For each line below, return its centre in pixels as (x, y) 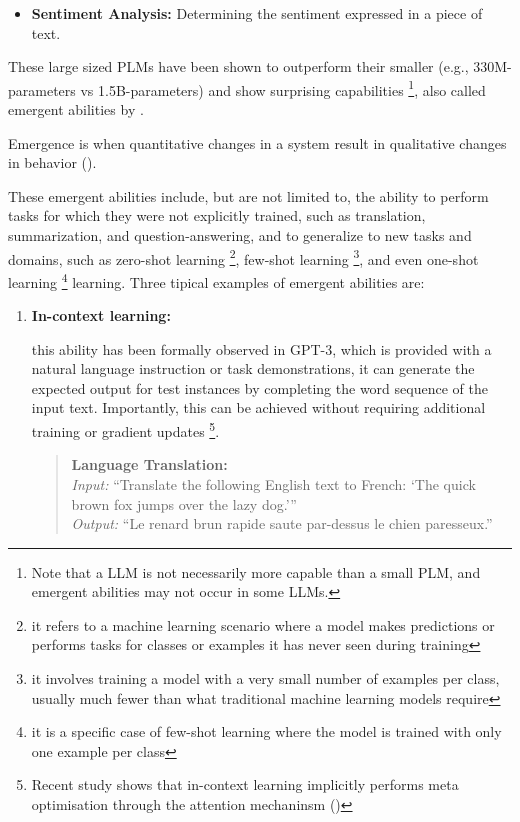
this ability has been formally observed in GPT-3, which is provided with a (261, 348)
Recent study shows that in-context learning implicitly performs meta (245, 784)
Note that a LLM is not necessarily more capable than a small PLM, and (256, 571)
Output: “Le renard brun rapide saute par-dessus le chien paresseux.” (282, 523)
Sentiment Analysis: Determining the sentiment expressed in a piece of (257, 13)
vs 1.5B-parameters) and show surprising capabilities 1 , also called (283, 88)
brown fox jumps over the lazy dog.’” (184, 503)
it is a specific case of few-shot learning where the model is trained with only (266, 731)
